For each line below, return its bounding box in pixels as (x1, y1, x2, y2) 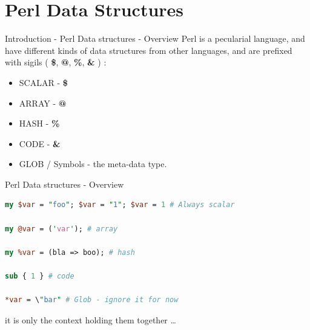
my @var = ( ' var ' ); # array (5, 224, 118, 233)
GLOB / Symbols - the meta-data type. (19, 157, 167, 170)
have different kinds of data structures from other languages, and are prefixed (5, 44, 292, 56)
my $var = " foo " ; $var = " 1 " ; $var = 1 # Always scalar (5, 200, 235, 210)
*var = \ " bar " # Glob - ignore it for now (5, 295, 179, 305)
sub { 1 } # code (5, 272, 74, 281)
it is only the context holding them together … (5, 313, 176, 326)
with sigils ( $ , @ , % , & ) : (5, 56, 107, 68)
